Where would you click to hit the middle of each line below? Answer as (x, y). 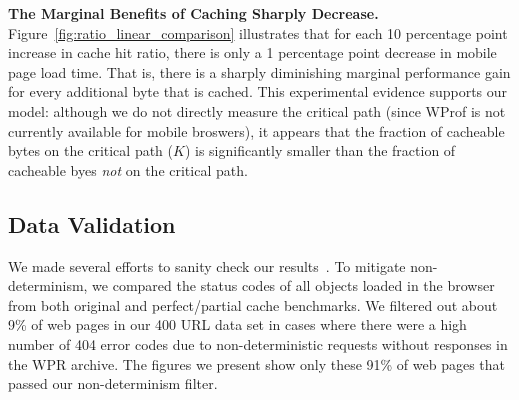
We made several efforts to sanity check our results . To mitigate (207, 265)
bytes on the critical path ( (91, 150)
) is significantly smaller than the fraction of (320, 150)
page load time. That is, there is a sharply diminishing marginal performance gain (259, 71)
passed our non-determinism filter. (113, 383)
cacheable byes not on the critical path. (128, 169)
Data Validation (92, 223)
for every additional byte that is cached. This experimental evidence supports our (258, 91)
